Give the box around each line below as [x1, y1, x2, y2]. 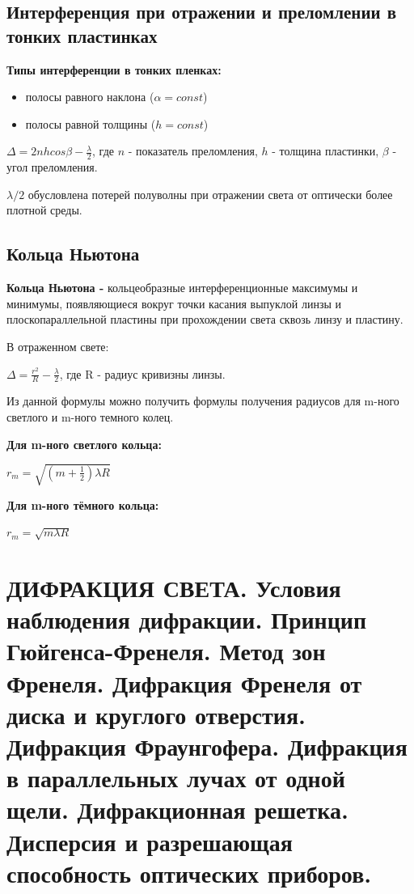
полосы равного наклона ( [25, 88, 154, 105]
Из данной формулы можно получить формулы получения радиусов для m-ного [6, 392, 399, 409]
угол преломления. [6, 159, 98, 176]
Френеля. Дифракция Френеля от [6, 666, 362, 699]
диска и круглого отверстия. [6, 697, 306, 731]
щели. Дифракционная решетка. [6, 793, 349, 826]
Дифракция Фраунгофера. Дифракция [6, 730, 408, 763]
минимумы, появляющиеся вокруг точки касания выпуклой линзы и [6, 294, 342, 311]
